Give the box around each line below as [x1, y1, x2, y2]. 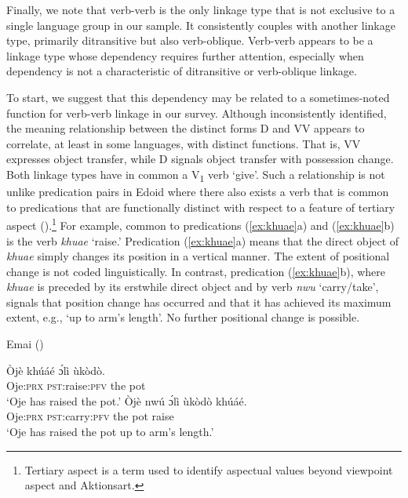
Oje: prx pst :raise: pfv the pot [6, 377, 146, 394]
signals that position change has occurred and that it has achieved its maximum [6, 293, 392, 310]
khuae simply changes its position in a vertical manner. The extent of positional [6, 248, 390, 264]
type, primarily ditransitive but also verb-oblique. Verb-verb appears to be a [6, 32, 373, 49]
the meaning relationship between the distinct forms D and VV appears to [6, 120, 365, 136]
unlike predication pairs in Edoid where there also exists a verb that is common [6, 184, 389, 200]
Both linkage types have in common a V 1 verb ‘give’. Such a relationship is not [6, 165, 385, 184]
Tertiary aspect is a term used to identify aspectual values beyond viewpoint [24, 461, 393, 478]
